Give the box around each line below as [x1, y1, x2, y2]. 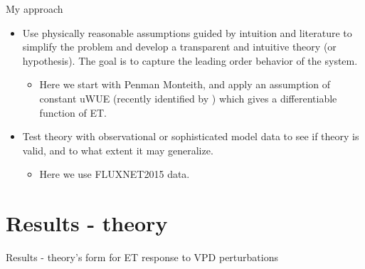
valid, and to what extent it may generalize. [22, 142, 213, 157]
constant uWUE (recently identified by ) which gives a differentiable [39, 90, 337, 105]
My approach [6, 1, 63, 16]
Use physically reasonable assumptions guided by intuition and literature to [22, 25, 352, 40]
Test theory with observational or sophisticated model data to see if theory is [22, 129, 359, 144]
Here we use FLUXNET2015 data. [39, 167, 190, 181]
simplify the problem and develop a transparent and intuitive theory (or [22, 39, 337, 54]
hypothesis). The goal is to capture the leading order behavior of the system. [22, 53, 358, 68]
